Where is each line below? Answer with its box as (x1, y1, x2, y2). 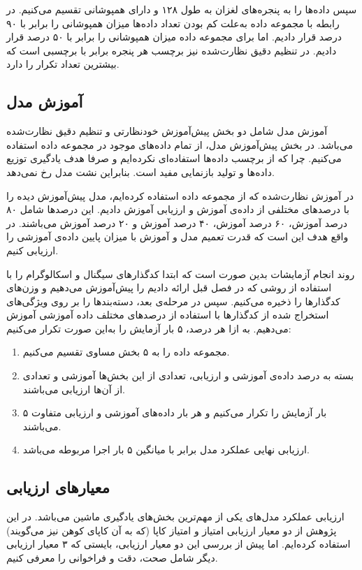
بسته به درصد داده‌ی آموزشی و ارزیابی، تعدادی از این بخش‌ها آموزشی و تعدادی (22, 368, 354, 383)
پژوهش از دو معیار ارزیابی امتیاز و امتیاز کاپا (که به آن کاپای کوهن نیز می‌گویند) (6, 522, 337, 537)
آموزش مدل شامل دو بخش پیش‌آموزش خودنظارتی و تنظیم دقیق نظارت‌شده (6, 124, 328, 138)
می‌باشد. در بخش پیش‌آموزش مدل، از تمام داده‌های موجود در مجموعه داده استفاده (6, 137, 353, 152)
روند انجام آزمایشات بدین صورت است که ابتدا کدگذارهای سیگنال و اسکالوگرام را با (6, 266, 355, 281)
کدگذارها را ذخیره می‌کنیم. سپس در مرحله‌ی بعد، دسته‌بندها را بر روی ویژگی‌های (6, 293, 340, 308)
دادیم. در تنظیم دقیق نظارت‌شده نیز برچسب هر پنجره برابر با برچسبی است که (6, 43, 337, 57)
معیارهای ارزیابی (6, 476, 110, 498)
